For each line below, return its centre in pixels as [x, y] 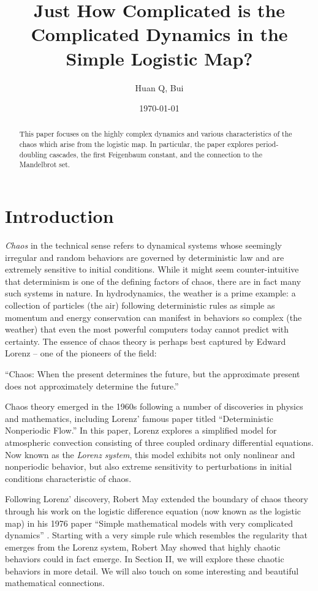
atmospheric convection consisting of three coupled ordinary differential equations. [159, 442]
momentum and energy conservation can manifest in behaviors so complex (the [153, 317]
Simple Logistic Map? [159, 58]
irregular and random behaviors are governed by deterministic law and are [145, 257]
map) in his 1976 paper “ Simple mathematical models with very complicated [149, 523]
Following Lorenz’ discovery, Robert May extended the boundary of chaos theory [157, 499]
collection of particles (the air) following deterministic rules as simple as [140, 305]
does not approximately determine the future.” [92, 386]
